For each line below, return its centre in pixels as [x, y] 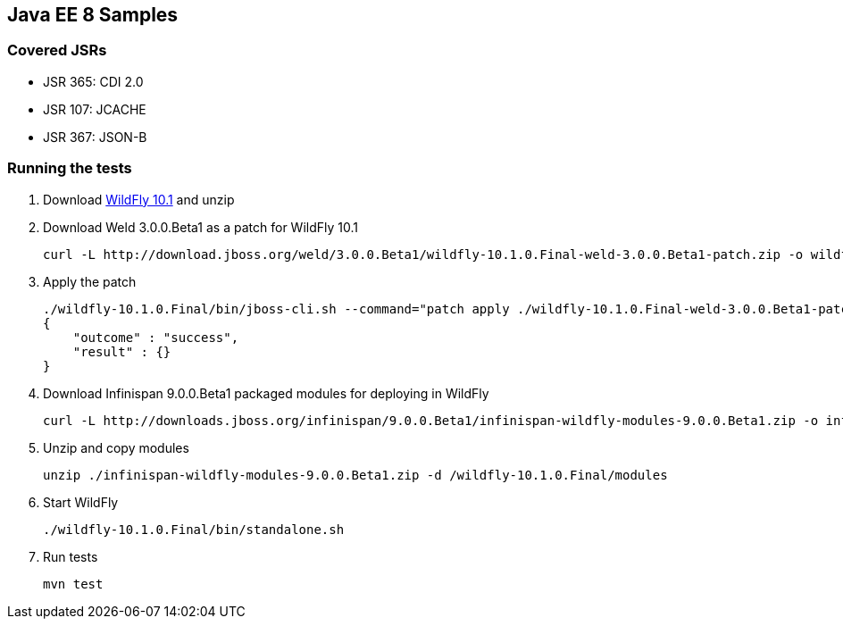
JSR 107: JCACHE [95, 109]
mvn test [73, 584]
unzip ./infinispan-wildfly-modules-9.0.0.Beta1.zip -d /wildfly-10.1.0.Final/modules [355, 475]
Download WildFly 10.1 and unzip [139, 199]
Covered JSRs [57, 50]
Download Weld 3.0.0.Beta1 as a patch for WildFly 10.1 [200, 227]
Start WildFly [81, 502]
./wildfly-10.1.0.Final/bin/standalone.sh [194, 529]
